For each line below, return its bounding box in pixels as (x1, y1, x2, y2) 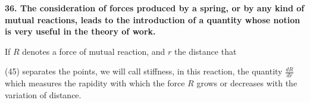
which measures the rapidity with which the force (5, 77, 185, 89)
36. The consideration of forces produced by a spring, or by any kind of (5, 2, 305, 14)
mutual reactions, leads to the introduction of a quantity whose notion (5, 13, 300, 26)
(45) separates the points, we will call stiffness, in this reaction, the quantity (5, 65, 283, 77)
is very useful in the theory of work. (5, 25, 156, 38)
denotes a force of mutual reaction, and (22, 45, 165, 57)
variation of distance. (5, 88, 82, 101)
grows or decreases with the (196, 77, 298, 89)
